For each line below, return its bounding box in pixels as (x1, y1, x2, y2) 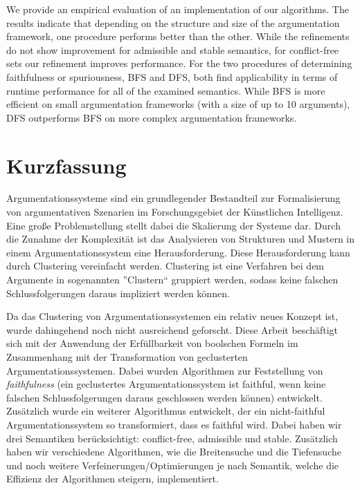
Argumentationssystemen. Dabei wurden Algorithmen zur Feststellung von (6, 363, 323, 377)
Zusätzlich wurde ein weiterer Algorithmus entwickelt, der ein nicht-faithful (6, 404, 325, 418)
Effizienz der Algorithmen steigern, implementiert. (6, 471, 219, 486)
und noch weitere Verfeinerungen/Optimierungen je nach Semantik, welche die (6, 458, 339, 472)
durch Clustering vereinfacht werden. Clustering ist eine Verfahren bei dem (6, 258, 325, 273)
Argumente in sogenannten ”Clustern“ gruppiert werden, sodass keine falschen (6, 272, 339, 287)
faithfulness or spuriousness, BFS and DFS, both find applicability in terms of (6, 69, 338, 84)
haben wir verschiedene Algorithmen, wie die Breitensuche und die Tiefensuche (6, 444, 341, 459)
